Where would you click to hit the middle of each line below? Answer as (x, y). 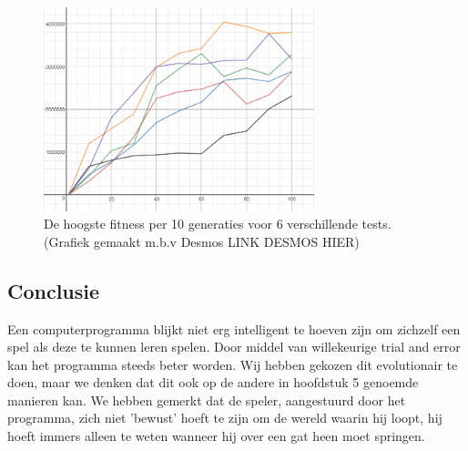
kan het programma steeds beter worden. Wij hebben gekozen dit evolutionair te (233, 364)
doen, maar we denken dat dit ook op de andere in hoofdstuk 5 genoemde (213, 382)
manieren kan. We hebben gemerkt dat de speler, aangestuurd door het (207, 400)
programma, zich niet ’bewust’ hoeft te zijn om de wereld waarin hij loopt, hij (225, 418)
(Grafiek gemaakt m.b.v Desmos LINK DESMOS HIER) (202, 241)
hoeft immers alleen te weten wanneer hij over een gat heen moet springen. (216, 436)
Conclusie (54, 290)
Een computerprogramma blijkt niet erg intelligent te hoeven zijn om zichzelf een (234, 328)
